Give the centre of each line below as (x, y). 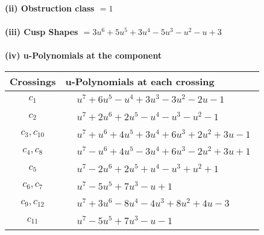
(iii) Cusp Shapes (42, 32)
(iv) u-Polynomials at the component (83, 55)
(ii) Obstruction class (50, 8)
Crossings (33, 81)
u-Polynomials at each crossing (140, 81)
